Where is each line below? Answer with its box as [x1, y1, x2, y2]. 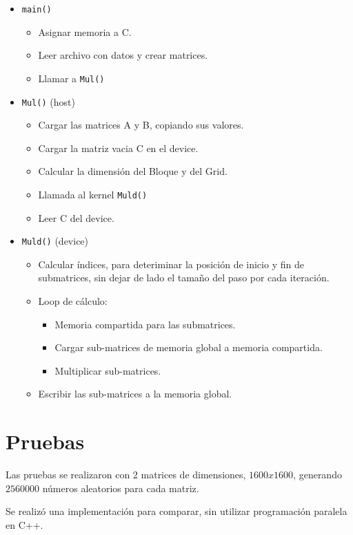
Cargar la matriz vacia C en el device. [38, 140, 199, 155]
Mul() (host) [21, 94, 75, 109]
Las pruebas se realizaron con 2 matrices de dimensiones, [6, 467, 246, 482]
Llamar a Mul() [38, 71, 105, 85]
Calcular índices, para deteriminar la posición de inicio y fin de [38, 256, 304, 271]
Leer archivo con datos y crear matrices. [38, 48, 208, 62]
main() [21, 5, 52, 15]
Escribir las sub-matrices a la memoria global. [38, 386, 232, 401]
